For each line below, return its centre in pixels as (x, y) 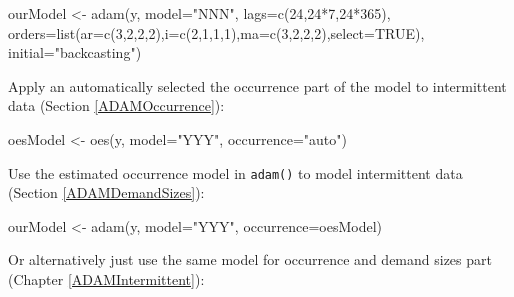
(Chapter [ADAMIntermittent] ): (106, 279)
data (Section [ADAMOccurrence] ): (116, 105)
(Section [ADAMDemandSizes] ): (106, 192)
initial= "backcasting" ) (75, 52)
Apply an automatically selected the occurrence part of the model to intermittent (257, 85)
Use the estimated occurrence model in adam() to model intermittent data (235, 172)
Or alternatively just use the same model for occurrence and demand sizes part (250, 259)
